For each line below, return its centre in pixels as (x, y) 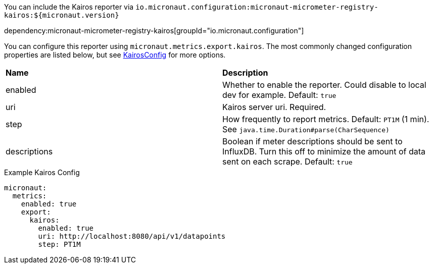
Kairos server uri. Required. (274, 107)
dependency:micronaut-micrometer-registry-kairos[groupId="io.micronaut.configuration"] (154, 31)
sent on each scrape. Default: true (287, 162)
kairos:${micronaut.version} (62, 15)
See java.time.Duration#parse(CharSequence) (306, 129)
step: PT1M (59, 244)
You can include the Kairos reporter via (69, 7)
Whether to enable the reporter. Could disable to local (324, 85)
